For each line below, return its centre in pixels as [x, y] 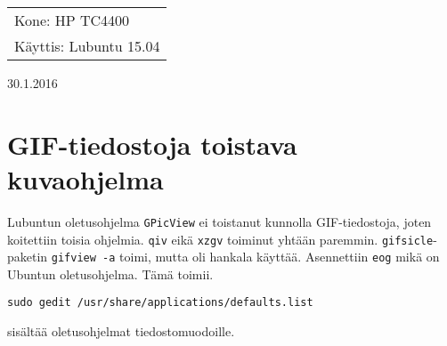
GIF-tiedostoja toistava [152, 144]
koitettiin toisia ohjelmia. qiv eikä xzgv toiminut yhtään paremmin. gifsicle [220, 239]
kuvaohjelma [85, 178]
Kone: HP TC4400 [72, 20]
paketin [28, 257]
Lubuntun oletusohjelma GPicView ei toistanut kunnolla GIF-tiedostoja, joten [219, 221]
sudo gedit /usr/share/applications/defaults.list [160, 303]
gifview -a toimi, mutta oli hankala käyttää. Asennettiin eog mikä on [245, 257]
